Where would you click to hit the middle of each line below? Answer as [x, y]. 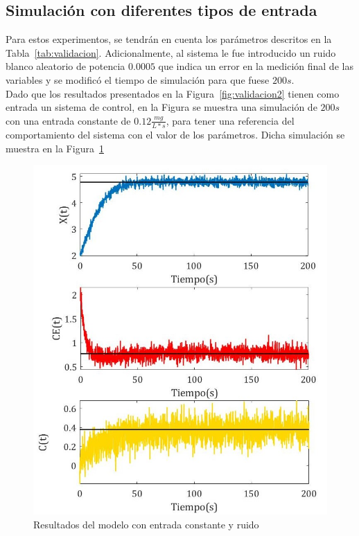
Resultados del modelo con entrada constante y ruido [146, 525]
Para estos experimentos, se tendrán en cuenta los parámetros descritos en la [169, 39]
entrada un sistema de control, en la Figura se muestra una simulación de [161, 107]
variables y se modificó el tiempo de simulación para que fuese [138, 79]
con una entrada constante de [68, 120]
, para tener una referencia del [230, 120]
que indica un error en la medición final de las [256, 66]
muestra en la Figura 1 [55, 148]
